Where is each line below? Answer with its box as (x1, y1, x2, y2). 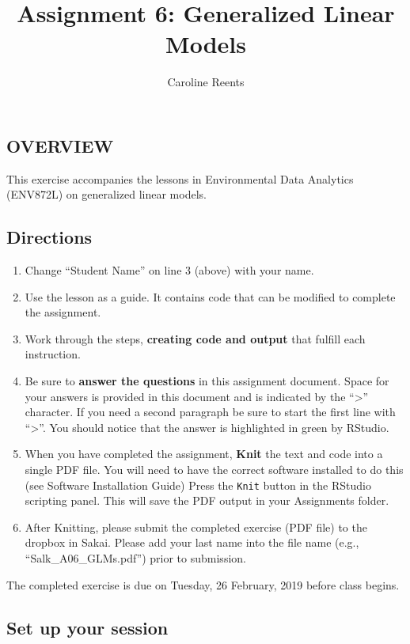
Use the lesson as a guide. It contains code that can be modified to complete (25, 288, 396, 305)
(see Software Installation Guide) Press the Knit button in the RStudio (25, 476, 371, 493)
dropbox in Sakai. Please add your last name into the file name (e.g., (25, 534, 359, 551)
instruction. (25, 346, 81, 362)
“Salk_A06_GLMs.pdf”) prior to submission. (25, 550, 246, 566)
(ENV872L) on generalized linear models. (6, 186, 207, 203)
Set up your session (6, 615, 169, 639)
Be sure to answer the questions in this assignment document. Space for (25, 373, 389, 389)
